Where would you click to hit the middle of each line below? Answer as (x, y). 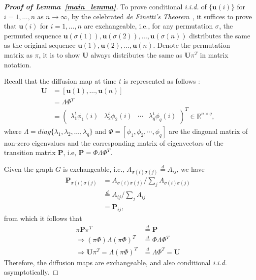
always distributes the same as (137, 54)
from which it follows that (43, 218)
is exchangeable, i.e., (94, 169)
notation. (18, 64)
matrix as (18, 54)
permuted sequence (33, 35)
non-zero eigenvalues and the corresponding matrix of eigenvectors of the (114, 142)
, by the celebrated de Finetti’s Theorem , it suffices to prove (160, 16)
